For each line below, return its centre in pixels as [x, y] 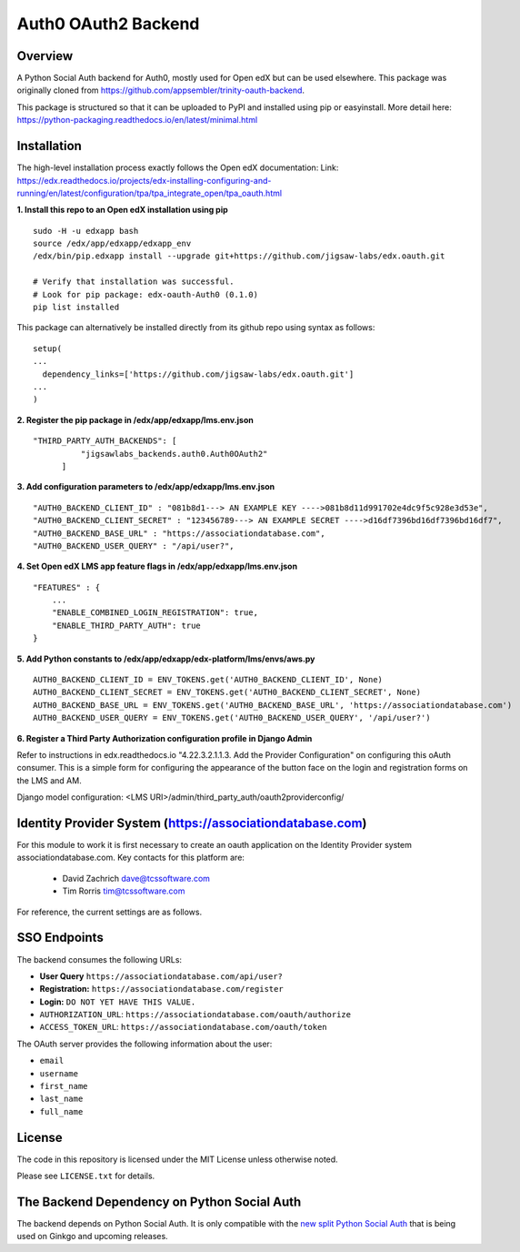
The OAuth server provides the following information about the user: [145, 1044]
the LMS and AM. [49, 780]
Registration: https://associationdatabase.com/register [161, 989]
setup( [48, 348]
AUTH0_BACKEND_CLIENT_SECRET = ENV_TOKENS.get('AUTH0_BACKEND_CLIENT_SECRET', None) [227, 692]
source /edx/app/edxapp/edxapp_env [112, 244]
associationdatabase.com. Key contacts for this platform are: [131, 858]
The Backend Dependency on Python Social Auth [159, 1202]
